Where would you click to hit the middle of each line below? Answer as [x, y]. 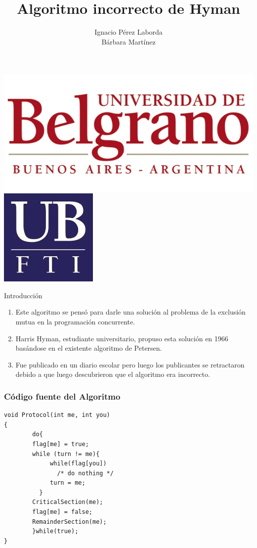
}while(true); [55, 531]
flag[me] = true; [61, 444]
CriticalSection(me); [68, 502]
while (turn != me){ [66, 454]
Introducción [23, 295]
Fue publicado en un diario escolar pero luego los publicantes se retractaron [130, 364]
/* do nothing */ [85, 473]
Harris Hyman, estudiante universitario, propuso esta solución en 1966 [122, 338]
